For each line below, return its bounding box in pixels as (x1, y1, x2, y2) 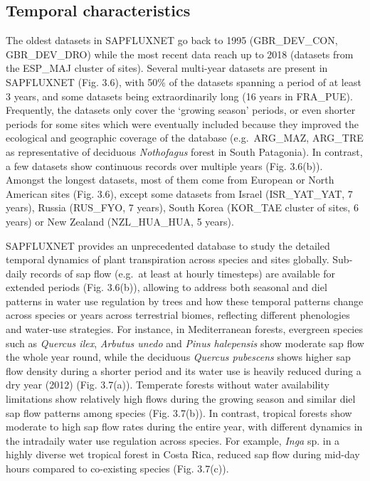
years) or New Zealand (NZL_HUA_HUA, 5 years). (6, 213, 234, 228)
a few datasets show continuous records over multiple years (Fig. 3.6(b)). (6, 158, 323, 173)
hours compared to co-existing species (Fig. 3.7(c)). (6, 461, 229, 476)
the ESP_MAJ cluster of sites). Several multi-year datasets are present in (6, 60, 328, 75)
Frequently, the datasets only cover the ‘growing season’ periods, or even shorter (6, 102, 356, 117)
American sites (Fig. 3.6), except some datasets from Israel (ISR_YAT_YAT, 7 (6, 186, 353, 201)
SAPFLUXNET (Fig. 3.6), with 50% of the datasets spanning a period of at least (6, 74, 361, 89)
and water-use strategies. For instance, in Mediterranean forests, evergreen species (6, 322, 363, 337)
